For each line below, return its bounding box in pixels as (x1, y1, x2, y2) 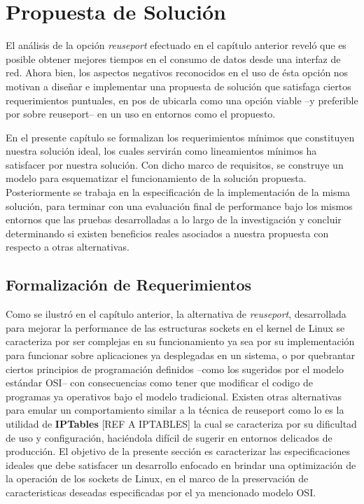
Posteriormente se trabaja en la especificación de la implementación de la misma (6, 185, 351, 199)
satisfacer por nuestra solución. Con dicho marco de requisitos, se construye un (6, 157, 344, 171)
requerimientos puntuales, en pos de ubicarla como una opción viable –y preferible (6, 92, 358, 107)
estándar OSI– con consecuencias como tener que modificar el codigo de (6, 375, 313, 390)
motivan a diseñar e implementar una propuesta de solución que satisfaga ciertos (6, 78, 351, 93)
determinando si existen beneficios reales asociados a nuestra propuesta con (6, 225, 329, 240)
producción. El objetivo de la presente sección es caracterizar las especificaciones (6, 444, 350, 458)
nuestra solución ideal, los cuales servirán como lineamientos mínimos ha (6, 143, 317, 158)
